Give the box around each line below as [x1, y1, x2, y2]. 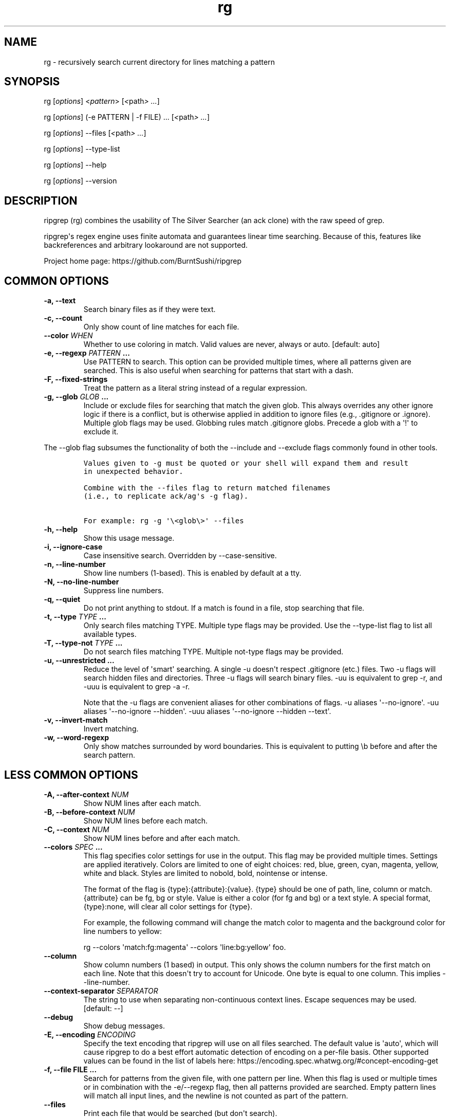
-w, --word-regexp [44, 733, 109, 742]
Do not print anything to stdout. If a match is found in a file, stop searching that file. [83, 603, 365, 613]
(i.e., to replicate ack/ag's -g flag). [83, 492, 249, 501]
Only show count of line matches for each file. [83, 322, 239, 332]
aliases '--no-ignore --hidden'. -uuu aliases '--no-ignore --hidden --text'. [83, 707, 331, 716]
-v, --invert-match [44, 716, 108, 725]
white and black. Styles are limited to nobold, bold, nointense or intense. [83, 868, 328, 877]
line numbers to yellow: [83, 926, 162, 936]
